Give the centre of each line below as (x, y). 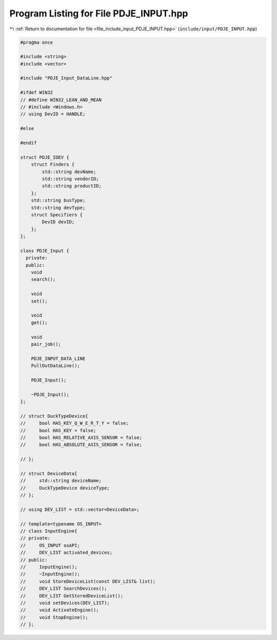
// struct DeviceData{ (49, 473)
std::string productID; (72, 186)
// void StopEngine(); (54, 617)
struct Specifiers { (57, 215)
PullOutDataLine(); (56, 366)
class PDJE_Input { (45, 251)
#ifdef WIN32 (37, 93)
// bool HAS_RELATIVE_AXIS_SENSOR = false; (81, 438)
